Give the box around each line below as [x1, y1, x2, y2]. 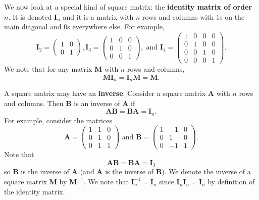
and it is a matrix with [63, 11, 134, 22]
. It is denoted [8, 11, 52, 22]
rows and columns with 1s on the [142, 11, 245, 22]
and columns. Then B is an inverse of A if [4, 97, 135, 108]
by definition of [208, 176, 255, 187]
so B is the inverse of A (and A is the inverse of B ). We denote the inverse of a [4, 166, 251, 177]
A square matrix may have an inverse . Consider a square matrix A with [4, 88, 230, 98]
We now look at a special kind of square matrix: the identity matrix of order [4, 2, 252, 12]
